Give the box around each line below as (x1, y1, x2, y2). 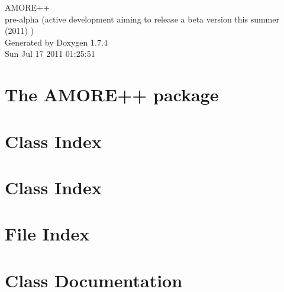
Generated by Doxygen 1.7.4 (5, 36, 108, 48)
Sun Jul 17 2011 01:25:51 (5, 47, 95, 60)
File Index (5, 222, 90, 246)
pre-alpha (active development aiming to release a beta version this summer (5, 12, 279, 25)
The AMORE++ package (5, 82, 219, 107)
